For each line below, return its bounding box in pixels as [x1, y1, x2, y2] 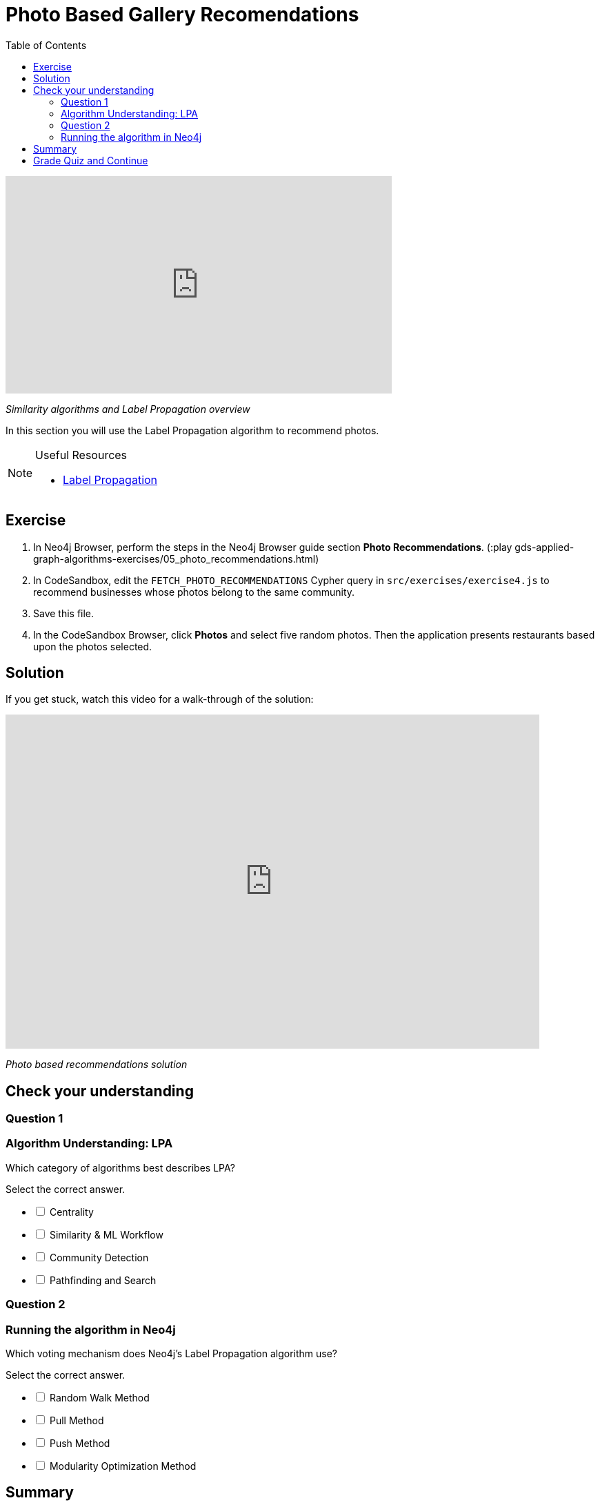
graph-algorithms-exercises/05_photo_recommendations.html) [33, 552, 319, 565]
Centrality [49, 1205, 94, 1218]
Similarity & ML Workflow [49, 1228, 163, 1241]
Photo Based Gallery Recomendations [6, 3, 359, 26]
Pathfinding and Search [49, 1274, 157, 1286]
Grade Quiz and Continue [33, 154, 148, 166]
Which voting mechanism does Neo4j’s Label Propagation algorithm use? [6, 1347, 338, 1359]
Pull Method [49, 1414, 104, 1426]
